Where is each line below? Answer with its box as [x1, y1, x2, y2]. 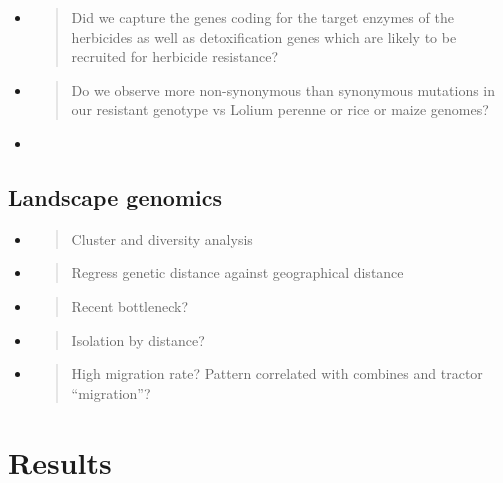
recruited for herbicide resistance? [71, 46, 279, 67]
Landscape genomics [8, 181, 223, 212]
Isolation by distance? [71, 329, 205, 350]
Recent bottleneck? [71, 295, 189, 316]
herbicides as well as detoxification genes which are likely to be [71, 26, 457, 47]
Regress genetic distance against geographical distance [71, 262, 404, 283]
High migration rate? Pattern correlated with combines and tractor [71, 363, 483, 384]
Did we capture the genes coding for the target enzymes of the [71, 7, 454, 27]
